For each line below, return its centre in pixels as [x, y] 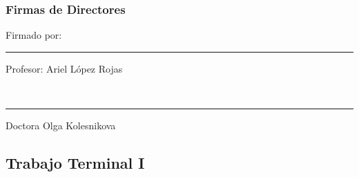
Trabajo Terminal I [75, 162]
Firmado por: [34, 35]
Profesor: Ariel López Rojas [64, 68]
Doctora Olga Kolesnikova [61, 125]
